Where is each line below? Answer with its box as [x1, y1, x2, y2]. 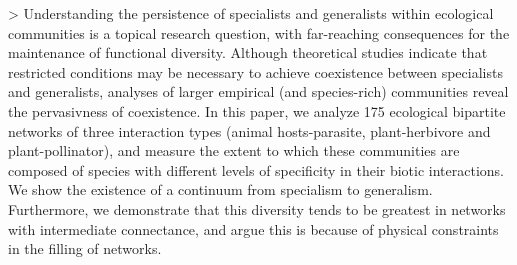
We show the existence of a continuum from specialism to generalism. [8, 179, 433, 200]
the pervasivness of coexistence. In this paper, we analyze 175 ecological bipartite [8, 100, 506, 121]
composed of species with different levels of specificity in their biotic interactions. [8, 159, 504, 180]
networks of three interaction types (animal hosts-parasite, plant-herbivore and [8, 120, 491, 141]
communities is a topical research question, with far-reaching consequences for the [8, 22, 510, 43]
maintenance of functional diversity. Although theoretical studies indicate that [8, 42, 488, 63]
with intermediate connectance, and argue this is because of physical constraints [8, 218, 499, 239]
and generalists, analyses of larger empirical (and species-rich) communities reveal [8, 81, 509, 102]
